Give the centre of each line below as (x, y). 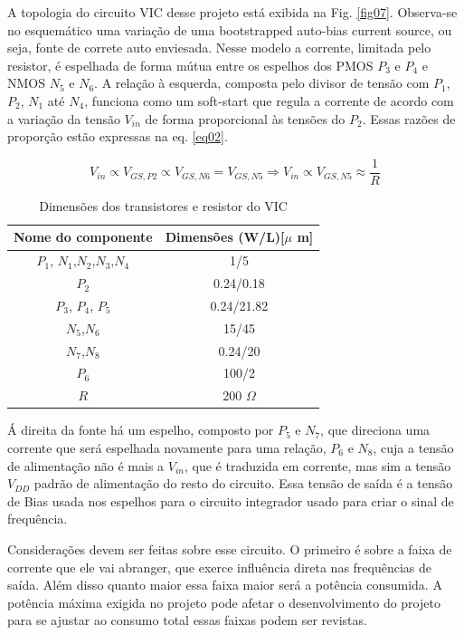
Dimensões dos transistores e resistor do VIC (163, 205)
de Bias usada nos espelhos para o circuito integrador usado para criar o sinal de (231, 500)
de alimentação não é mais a (86, 465)
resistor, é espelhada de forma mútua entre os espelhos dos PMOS (190, 65)
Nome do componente (83, 237)
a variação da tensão (64, 118)
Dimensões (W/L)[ (225, 237)
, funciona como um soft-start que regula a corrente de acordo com (269, 100)
